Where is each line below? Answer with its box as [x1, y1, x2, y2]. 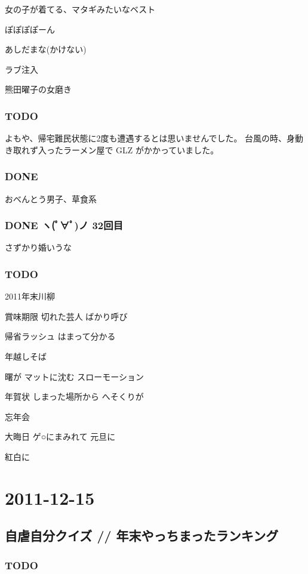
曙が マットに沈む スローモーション [5, 370, 144, 382]
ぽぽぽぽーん [5, 23, 55, 35]
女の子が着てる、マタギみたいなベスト [5, 3, 156, 15]
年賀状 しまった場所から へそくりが [5, 390, 144, 403]
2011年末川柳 [5, 290, 55, 303]
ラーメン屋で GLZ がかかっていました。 [63, 143, 219, 156]
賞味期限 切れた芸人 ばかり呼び [5, 310, 128, 322]
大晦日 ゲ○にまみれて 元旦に [5, 430, 116, 443]
